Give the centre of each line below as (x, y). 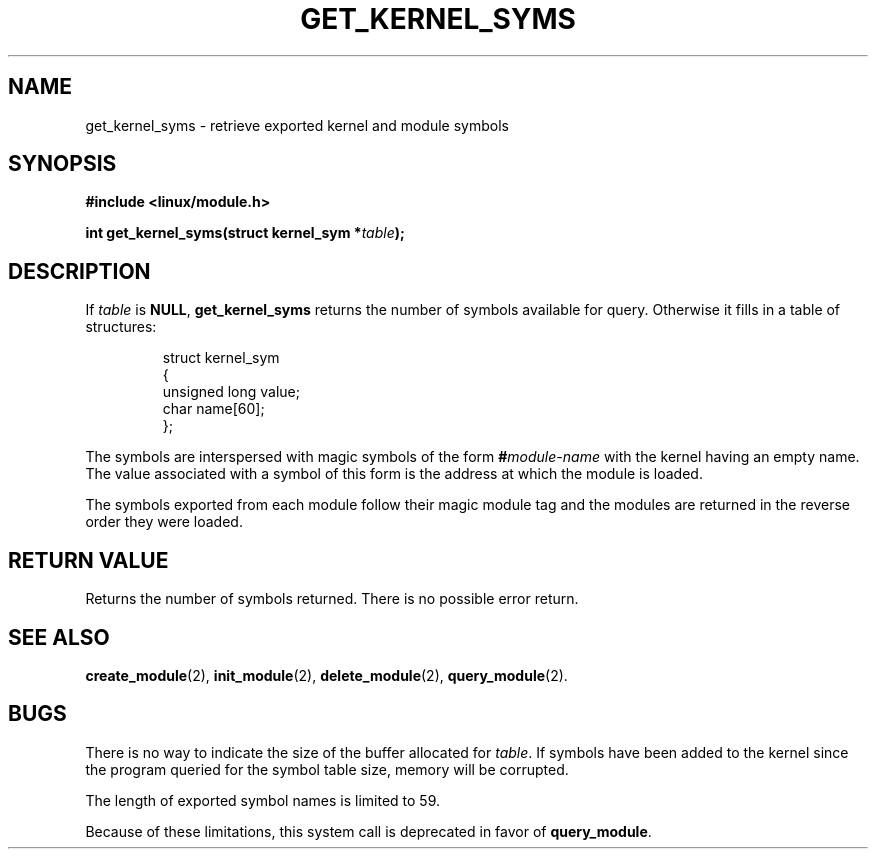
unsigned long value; (231, 392)
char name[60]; (213, 409)
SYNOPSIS (62, 164)
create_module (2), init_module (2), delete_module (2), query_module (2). (326, 675)
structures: (121, 327)
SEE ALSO (59, 637)
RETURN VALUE (88, 560)
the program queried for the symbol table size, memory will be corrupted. (327, 769)
